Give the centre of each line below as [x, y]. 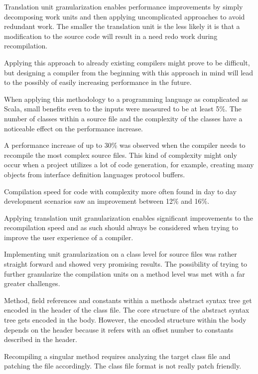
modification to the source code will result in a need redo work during [111, 36]
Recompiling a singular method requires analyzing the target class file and [117, 356]
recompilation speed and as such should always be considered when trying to [121, 227]
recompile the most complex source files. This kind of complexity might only [121, 155]
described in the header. [41, 339]
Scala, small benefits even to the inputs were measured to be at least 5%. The [123, 109]
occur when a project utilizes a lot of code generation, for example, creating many [129, 165]
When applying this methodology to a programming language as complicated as [126, 99]
